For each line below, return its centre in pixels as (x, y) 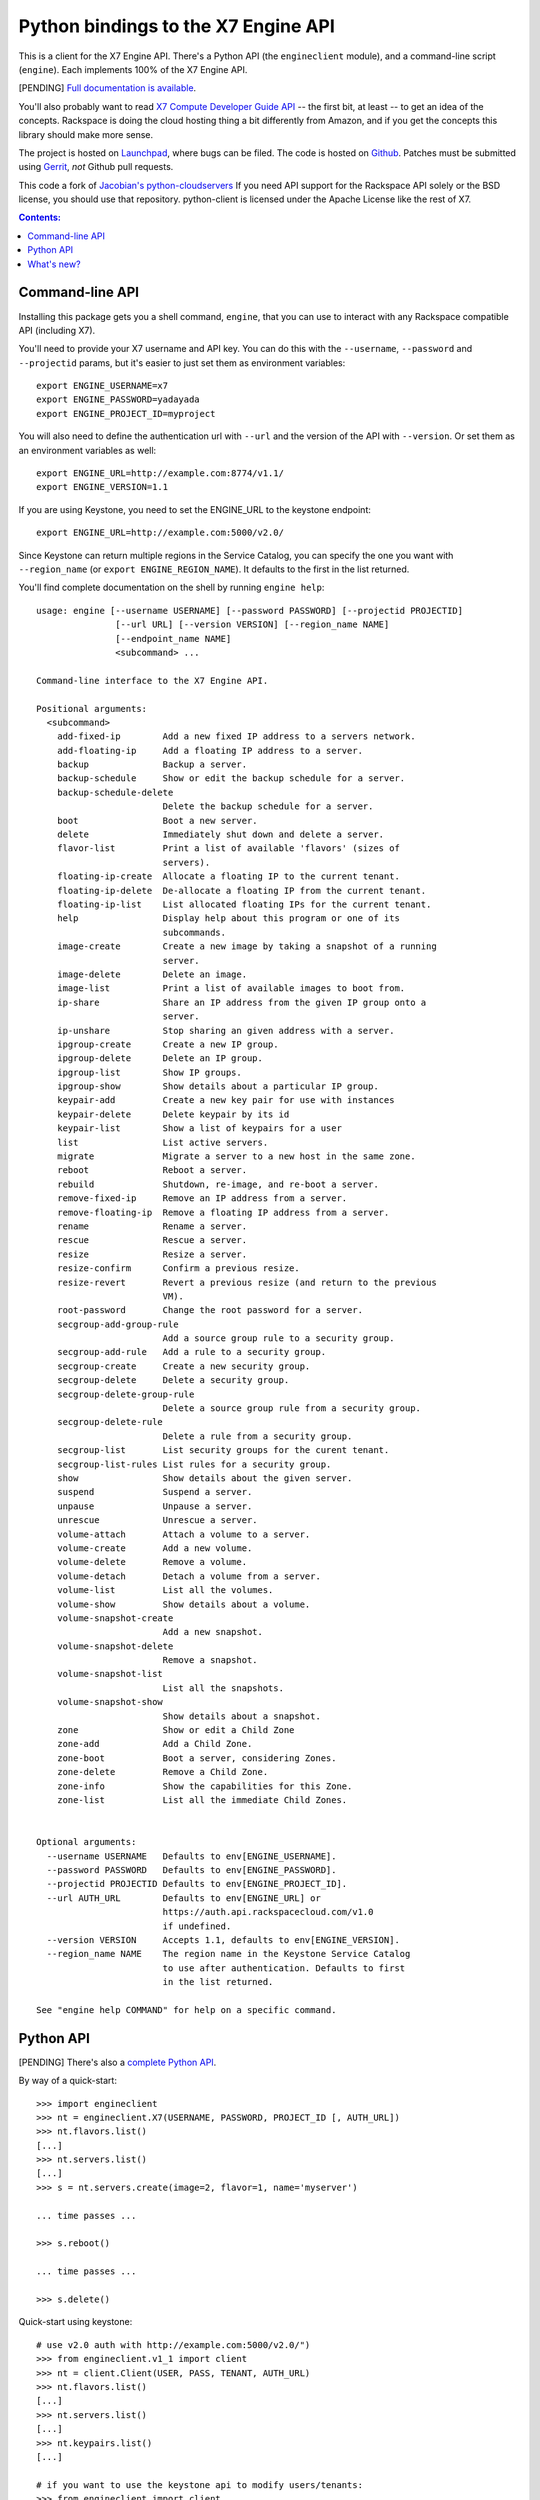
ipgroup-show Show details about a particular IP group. (217, 1086)
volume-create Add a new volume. (154, 1548)
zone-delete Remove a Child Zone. (162, 1772)
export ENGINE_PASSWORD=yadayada (118, 399)
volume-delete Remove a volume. (152, 1562)
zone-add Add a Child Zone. (154, 1744)
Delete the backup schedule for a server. (268, 806)
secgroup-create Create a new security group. (183, 1366)
